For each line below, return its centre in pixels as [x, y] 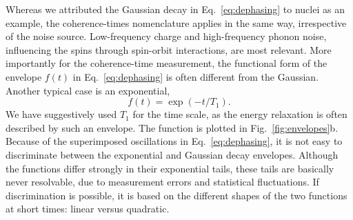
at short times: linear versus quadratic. [88, 209]
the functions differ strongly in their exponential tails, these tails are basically [170, 168]
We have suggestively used [61, 114]
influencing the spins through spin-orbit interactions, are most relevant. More [169, 49]
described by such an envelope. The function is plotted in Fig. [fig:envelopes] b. [172, 127]
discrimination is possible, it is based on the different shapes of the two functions [176, 195]
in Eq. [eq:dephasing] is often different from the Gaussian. [196, 76]
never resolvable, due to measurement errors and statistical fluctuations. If [162, 182]
